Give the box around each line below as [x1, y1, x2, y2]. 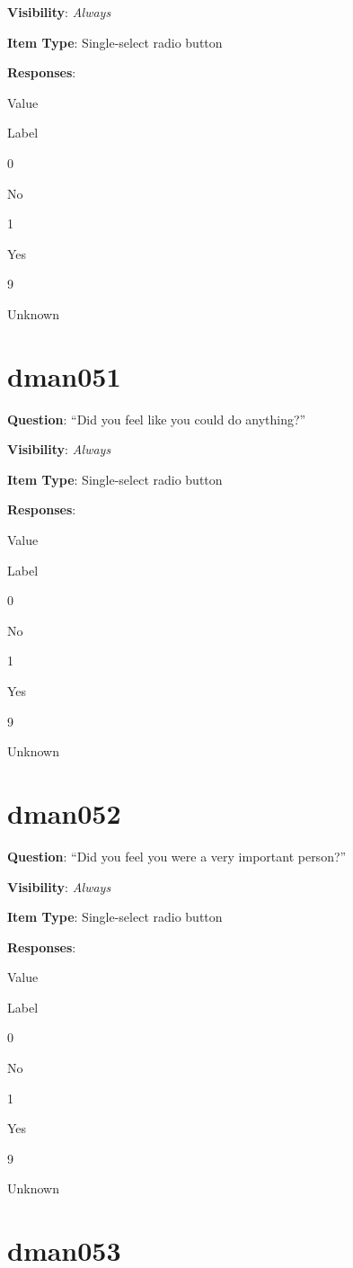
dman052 [7, 794, 121, 831]
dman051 [7, 357, 121, 394]
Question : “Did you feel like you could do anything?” [7, 409, 306, 428]
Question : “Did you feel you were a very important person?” [7, 846, 347, 865]
